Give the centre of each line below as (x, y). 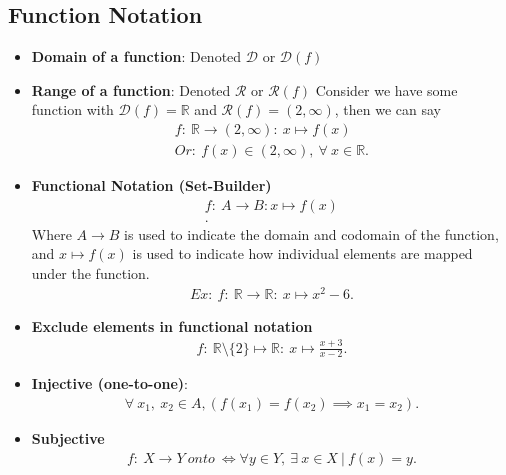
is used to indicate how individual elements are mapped (302, 253)
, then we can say (387, 109)
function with (72, 109)
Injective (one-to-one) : (110, 383)
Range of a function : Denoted (131, 89)
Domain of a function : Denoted (136, 56)
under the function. (90, 272)
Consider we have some (386, 89)
